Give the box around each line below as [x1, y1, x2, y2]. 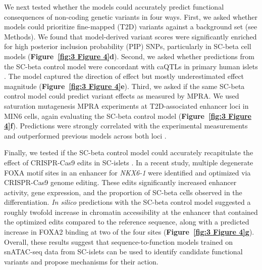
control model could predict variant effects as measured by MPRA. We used [4, 91, 239, 101]
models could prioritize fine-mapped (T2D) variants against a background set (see [4, 21, 257, 32]
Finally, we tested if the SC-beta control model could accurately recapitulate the [4, 147, 253, 158]
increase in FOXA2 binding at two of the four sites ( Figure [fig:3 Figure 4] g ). [4, 227, 254, 237]
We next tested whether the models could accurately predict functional [4, 2, 224, 12]
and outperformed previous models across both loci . [4, 130, 167, 141]
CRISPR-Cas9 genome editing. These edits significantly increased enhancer [4, 177, 237, 188]
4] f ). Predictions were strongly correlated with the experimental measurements [4, 120, 248, 131]
